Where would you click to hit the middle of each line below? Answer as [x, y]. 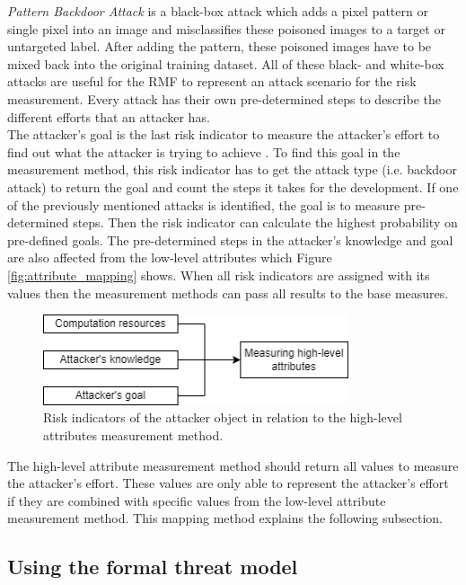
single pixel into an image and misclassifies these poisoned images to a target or [226, 28]
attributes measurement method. [133, 435]
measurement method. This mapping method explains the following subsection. [225, 518]
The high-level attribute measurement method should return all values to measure [233, 465]
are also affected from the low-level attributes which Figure [170, 257]
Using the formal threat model [153, 567]
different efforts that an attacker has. [109, 116]
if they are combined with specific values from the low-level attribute [197, 500]
